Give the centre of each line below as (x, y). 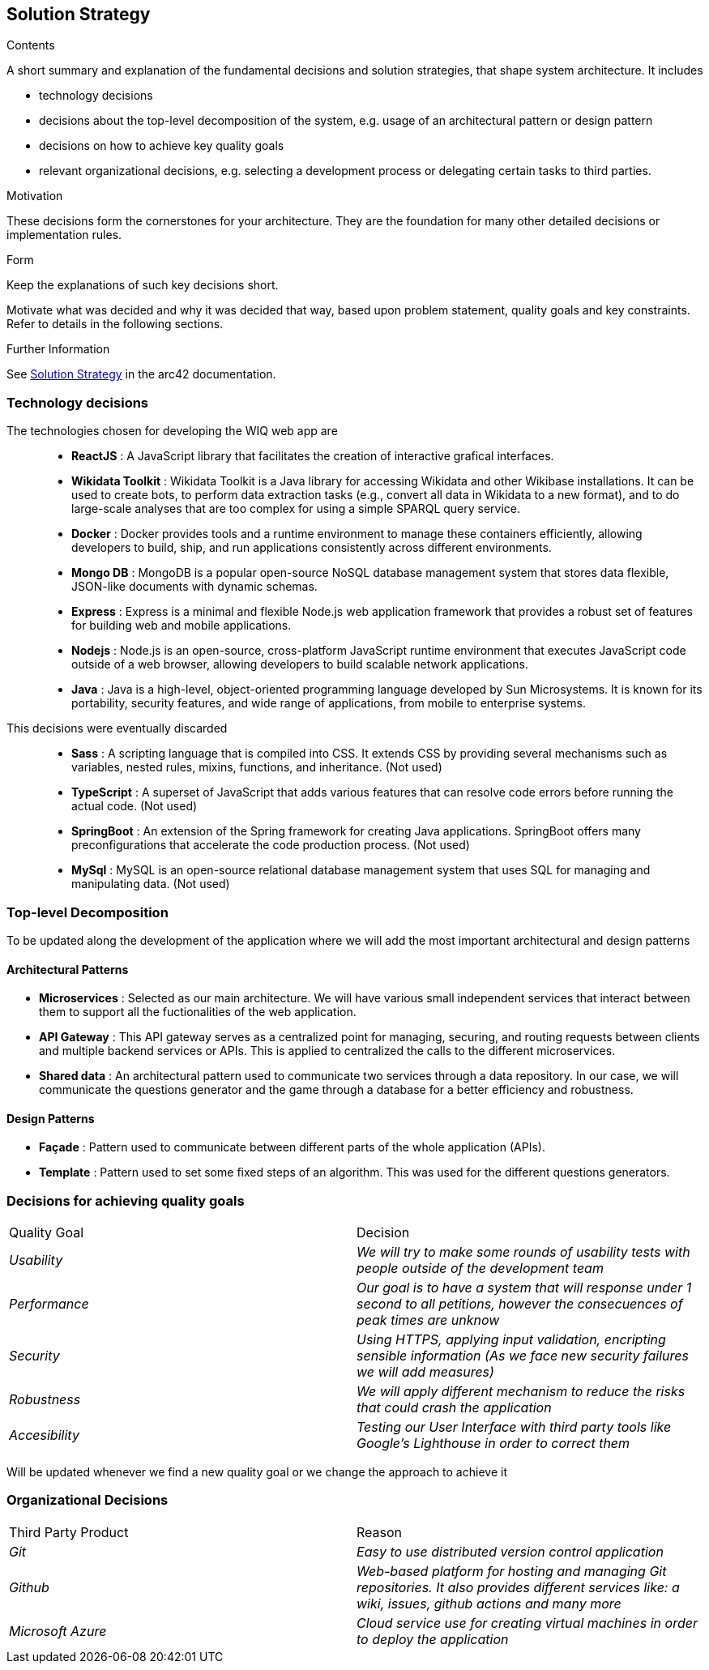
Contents (31, 45)
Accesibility (44, 1435)
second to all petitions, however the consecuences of (520, 1304)
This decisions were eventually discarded (117, 728)
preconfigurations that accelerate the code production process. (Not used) (271, 845)
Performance (49, 1304)
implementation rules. (64, 235)
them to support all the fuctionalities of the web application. (198, 1012)
